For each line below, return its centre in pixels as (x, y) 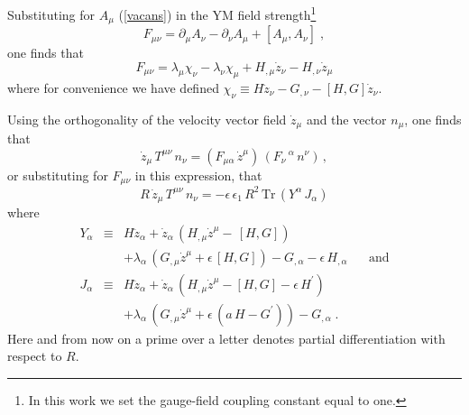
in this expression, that (198, 175)
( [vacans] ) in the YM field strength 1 (217, 13)
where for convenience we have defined (113, 87)
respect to (35, 356)
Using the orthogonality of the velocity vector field (147, 119)
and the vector (346, 119)
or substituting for (58, 175)
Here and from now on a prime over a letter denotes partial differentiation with (226, 338)
